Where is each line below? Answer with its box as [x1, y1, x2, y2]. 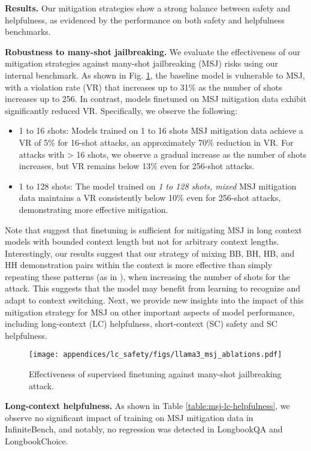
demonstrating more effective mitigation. [19, 203, 168, 215]
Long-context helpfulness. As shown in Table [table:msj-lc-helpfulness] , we [5, 399, 290, 412]
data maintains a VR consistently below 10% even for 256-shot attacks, [19, 191, 281, 204]
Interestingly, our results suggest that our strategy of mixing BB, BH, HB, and [5, 246, 295, 259]
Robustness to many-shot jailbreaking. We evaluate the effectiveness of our [5, 45, 301, 58]
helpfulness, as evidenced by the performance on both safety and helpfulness [5, 13, 285, 26]
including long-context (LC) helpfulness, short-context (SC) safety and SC [5, 317, 277, 330]
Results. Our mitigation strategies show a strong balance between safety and [5, 2, 291, 14]
